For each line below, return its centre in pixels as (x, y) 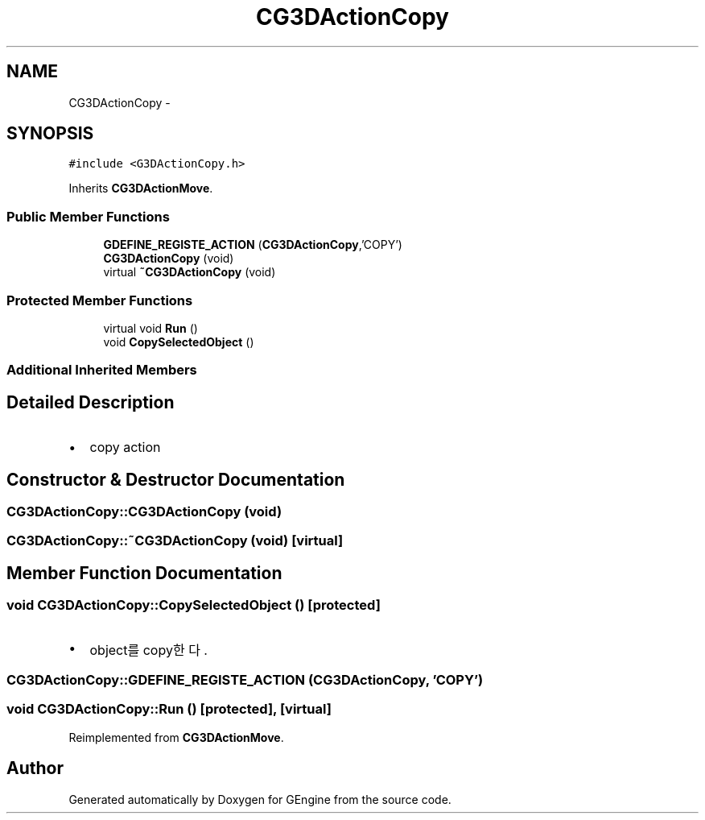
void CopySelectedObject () (179, 342)
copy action (125, 447)
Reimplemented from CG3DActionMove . (176, 737)
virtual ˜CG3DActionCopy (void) (190, 272)
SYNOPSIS (50, 134)
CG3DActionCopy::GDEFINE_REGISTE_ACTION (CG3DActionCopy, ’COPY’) (245, 679)
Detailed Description (91, 402)
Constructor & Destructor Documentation (176, 479)
